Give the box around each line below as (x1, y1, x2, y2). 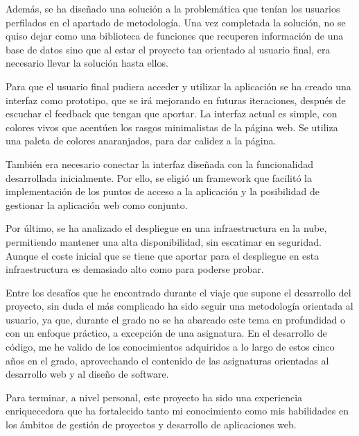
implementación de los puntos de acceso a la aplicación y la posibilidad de (6, 184, 319, 199)
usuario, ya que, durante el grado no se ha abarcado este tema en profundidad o (6, 312, 346, 326)
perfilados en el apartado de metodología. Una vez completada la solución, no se (6, 15, 346, 29)
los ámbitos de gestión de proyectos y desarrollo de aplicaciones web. (6, 417, 297, 432)
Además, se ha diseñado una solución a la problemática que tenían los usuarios (6, 1, 340, 15)
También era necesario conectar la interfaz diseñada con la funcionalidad (6, 156, 314, 171)
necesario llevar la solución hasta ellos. (6, 56, 168, 70)
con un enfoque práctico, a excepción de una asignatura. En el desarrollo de (6, 326, 327, 340)
